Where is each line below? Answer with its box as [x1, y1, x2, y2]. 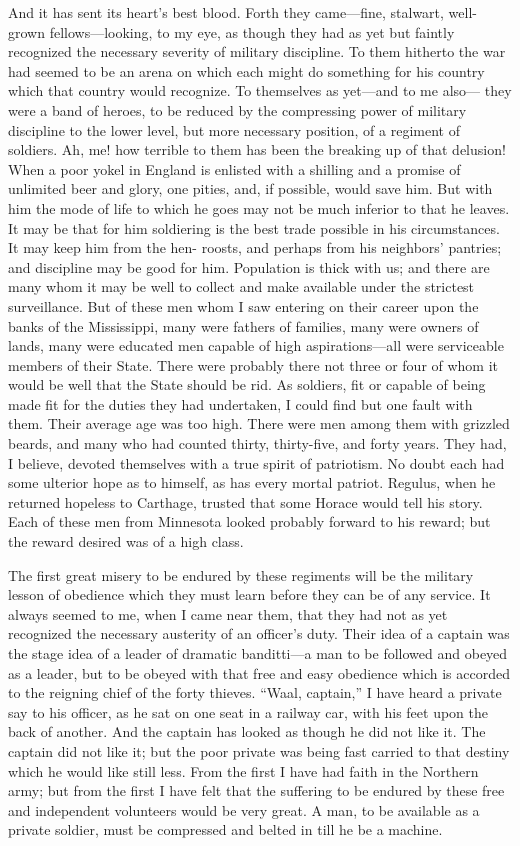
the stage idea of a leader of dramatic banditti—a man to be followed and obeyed [8, 643, 508, 663]
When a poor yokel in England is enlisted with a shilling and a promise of [8, 158, 461, 179]
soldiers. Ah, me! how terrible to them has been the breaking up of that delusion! [8, 139, 506, 160]
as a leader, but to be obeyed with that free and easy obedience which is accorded [8, 662, 510, 683]
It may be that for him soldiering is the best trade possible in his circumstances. [8, 217, 500, 238]
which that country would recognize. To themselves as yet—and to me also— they [8, 80, 512, 101]
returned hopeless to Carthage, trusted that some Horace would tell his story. [8, 491, 483, 512]
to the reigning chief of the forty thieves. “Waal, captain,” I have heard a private [8, 682, 502, 703]
